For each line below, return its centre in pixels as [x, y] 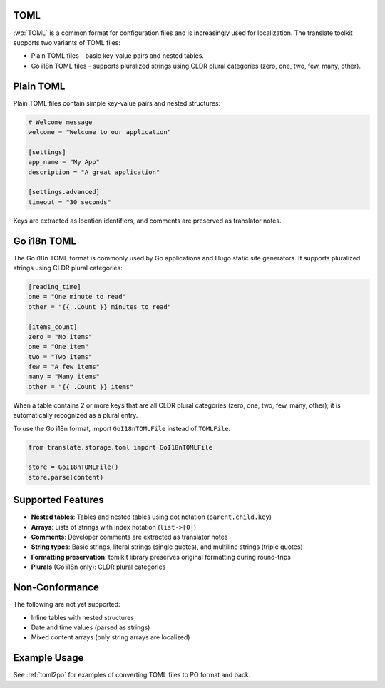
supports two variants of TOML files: [67, 42]
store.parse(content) [66, 477]
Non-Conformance [56, 588]
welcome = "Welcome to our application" [99, 132]
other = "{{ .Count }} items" [81, 386]
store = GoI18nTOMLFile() [73, 467]
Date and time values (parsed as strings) [91, 627]
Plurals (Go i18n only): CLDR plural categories [98, 567]
